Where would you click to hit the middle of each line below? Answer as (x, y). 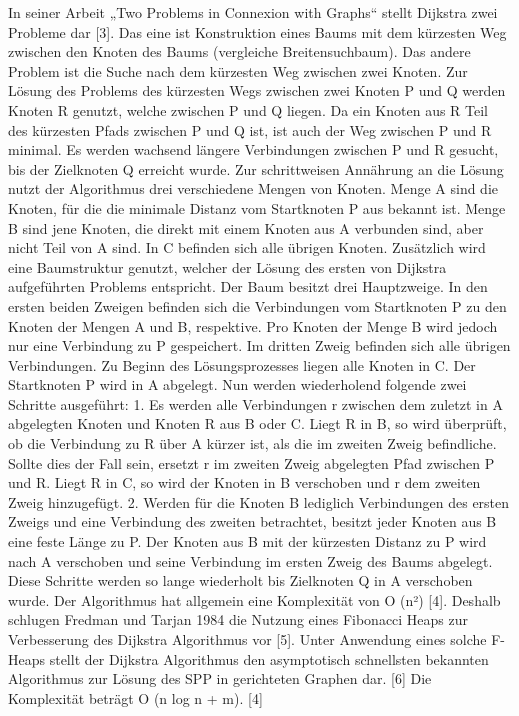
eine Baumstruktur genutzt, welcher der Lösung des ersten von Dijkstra (227, 266)
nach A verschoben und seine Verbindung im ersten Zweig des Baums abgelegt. (250, 560)
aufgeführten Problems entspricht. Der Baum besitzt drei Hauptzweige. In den (248, 286)
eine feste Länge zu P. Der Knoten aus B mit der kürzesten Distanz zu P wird (247, 541)
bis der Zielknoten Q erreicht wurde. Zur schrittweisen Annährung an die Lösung (256, 168)
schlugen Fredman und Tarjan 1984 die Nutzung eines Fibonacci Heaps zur (238, 619)
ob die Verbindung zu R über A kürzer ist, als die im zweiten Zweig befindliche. (252, 443)
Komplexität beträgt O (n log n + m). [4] (135, 697)
